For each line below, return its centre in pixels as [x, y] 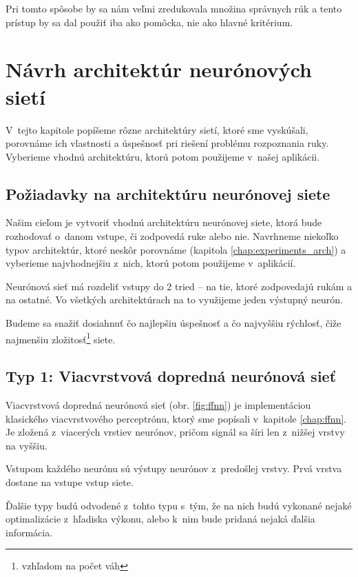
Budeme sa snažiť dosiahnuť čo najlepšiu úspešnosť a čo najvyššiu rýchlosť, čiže [173, 323]
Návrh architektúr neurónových [159, 69]
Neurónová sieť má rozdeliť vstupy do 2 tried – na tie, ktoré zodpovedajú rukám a [179, 286]
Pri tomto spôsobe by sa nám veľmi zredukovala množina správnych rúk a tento [174, 8]
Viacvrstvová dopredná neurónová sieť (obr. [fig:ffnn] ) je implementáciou [158, 405]
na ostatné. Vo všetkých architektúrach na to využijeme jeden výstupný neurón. [174, 300]
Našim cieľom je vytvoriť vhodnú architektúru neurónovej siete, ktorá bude [164, 222]
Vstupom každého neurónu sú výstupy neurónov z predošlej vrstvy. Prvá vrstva [174, 468]
